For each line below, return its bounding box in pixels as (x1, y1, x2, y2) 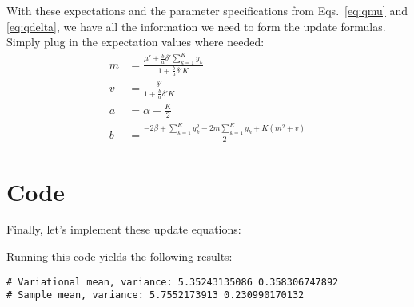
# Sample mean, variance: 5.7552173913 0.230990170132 (6, 289, 305, 301)
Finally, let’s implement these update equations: (6, 221, 241, 238)
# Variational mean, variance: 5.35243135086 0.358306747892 (6, 276, 339, 288)
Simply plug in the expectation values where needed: (6, 33, 265, 50)
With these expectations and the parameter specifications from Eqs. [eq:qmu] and (6, 2, 408, 18)
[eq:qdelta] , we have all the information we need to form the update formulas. (6, 18, 386, 34)
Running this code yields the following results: (6, 248, 233, 265)
